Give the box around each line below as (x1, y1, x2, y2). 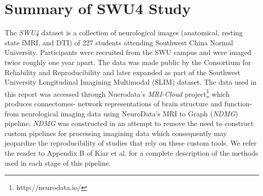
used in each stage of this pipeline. (5, 157, 111, 168)
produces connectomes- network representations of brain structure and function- (5, 98, 252, 108)
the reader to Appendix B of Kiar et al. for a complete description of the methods (5, 147, 258, 158)
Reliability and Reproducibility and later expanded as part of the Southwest (5, 67, 240, 77)
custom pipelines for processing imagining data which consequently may (5, 127, 227, 138)
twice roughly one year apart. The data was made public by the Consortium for (5, 56, 251, 67)
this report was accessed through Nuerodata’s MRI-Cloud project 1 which (5, 87, 230, 99)
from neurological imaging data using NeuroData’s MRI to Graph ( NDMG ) (5, 108, 238, 118)
